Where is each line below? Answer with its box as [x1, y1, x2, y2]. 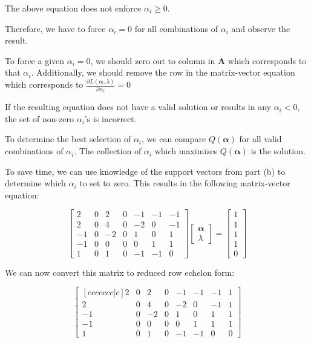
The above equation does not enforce [5, 2, 142, 14]
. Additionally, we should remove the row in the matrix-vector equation [31, 66, 295, 79]
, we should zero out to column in [90, 54, 215, 67]
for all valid [239, 132, 282, 145]
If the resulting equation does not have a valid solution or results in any [5, 100, 271, 113]
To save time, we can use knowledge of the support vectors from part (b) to [5, 165, 286, 177]
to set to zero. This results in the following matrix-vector [79, 177, 290, 189]
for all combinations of [134, 22, 218, 34]
